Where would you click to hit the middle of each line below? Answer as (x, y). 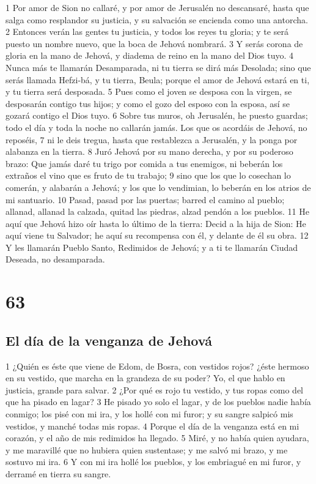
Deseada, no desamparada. (55, 259)
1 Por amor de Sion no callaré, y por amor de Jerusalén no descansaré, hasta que (157, 7)
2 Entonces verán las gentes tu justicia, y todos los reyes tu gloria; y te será (147, 32)
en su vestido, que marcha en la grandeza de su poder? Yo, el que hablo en (145, 378)
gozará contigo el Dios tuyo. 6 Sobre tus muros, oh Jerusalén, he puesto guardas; (157, 115)
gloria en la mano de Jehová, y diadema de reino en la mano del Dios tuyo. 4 (150, 55)
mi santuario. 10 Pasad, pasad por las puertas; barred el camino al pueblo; (145, 199)
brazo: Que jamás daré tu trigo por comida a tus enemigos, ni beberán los (144, 163)
